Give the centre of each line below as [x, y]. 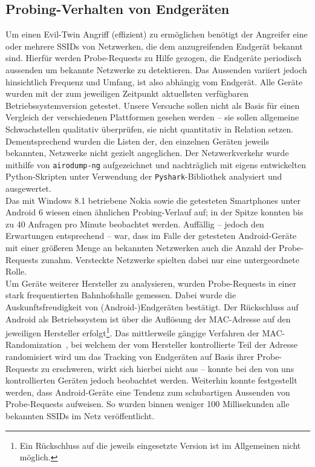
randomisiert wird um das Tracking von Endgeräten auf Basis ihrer [130, 357]
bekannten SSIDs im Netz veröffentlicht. [80, 415]
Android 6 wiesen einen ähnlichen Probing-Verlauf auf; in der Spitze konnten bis [154, 212]
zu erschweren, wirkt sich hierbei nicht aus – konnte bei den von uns [168, 368]
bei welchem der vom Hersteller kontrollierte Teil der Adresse [184, 345]
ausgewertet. [28, 188]
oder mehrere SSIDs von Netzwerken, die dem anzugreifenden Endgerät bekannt [154, 46]
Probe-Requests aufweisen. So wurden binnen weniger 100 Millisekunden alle [148, 404]
